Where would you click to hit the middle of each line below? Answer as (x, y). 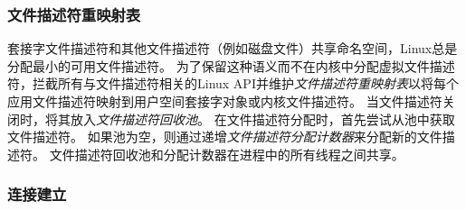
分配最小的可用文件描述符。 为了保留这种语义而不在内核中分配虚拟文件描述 (231, 65)
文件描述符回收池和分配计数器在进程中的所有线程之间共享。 (227, 154)
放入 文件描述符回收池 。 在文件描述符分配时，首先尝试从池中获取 (262, 119)
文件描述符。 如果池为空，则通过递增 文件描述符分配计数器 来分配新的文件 (225, 137)
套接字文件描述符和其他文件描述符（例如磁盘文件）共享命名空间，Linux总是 (233, 48)
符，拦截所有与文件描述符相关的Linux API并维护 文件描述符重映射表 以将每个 (233, 83)
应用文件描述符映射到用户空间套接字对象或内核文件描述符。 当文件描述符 (225, 101)
